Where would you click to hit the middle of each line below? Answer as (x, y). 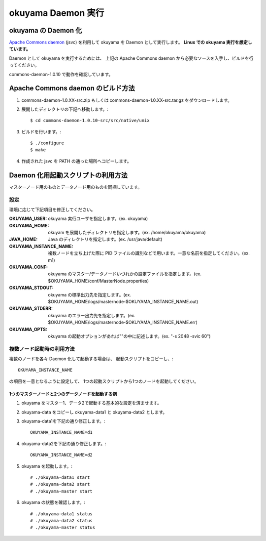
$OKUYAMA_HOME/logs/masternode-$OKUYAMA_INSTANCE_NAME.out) (123, 302)
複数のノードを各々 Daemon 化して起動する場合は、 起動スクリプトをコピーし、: (91, 359)
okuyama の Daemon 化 (46, 30)
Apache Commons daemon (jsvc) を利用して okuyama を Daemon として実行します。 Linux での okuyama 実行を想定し (131, 42)
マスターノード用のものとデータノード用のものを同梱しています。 (76, 187)
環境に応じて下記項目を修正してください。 (52, 209)
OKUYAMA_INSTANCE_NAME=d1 (62, 433)
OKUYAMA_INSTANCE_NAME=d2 (62, 455)
